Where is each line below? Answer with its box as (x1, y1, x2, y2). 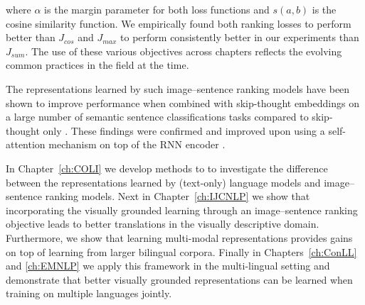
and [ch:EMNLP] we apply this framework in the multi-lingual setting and (6, 258, 330, 273)
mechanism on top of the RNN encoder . (48, 137, 226, 152)
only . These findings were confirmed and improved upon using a (43, 123, 325, 138)
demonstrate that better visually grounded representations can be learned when (6, 272, 353, 287)
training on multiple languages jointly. (6, 286, 172, 301)
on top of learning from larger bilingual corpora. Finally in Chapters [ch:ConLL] (6, 244, 357, 259)
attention (6, 137, 46, 152)
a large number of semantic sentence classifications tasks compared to (6, 109, 309, 124)
